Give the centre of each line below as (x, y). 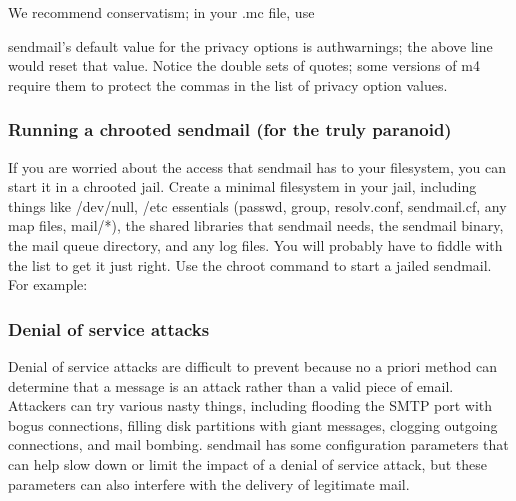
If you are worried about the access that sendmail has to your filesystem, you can (257, 166)
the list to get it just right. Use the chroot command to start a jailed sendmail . (250, 264)
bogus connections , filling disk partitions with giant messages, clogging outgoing (253, 424)
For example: (48, 284)
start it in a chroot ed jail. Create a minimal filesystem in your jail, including (242, 186)
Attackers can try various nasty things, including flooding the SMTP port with (250, 405)
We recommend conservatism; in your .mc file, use (161, 12)
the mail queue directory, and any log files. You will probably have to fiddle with (255, 244)
